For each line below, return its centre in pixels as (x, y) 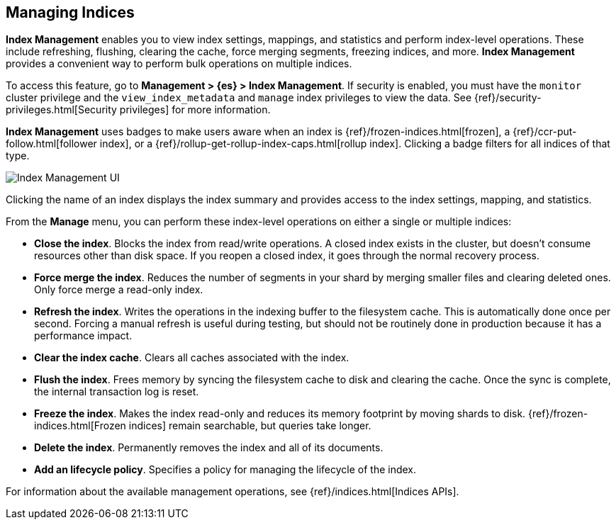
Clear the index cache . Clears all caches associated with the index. (192, 358)
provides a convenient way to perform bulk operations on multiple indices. (179, 64)
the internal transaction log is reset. (117, 392)
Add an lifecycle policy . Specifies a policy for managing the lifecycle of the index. (225, 470)
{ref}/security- (508, 98)
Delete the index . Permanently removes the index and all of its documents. (209, 448)
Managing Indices (70, 12)
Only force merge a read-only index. (119, 290)
